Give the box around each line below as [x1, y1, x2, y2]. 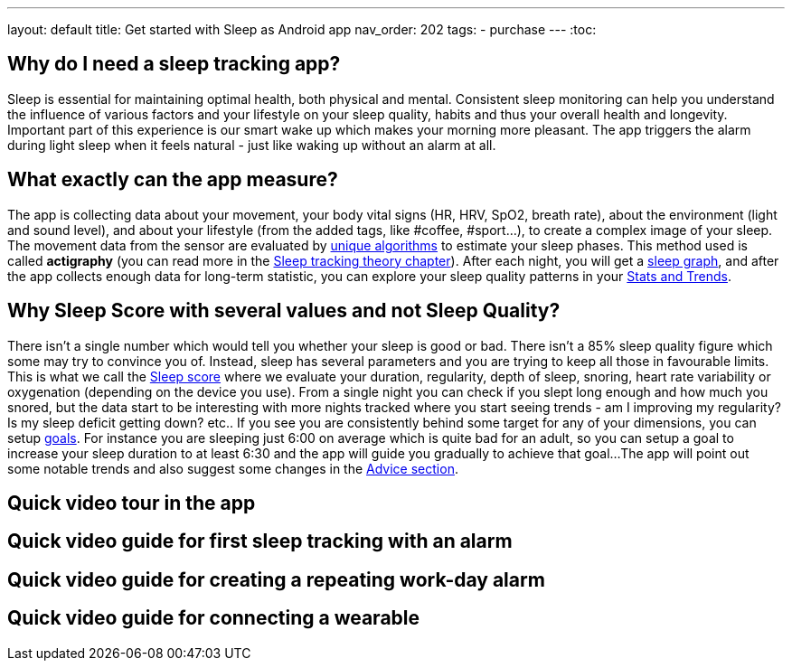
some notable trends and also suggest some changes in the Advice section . [7, 460, 458, 476]
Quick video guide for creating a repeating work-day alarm [7, 568, 545, 591]
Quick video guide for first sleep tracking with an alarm [7, 530, 513, 553]
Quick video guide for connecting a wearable [7, 607, 420, 630]
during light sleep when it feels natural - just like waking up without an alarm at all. [7, 136, 496, 153]
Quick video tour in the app [7, 491, 256, 514]
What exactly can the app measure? [7, 168, 338, 192]
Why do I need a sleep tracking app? [7, 52, 341, 76]
